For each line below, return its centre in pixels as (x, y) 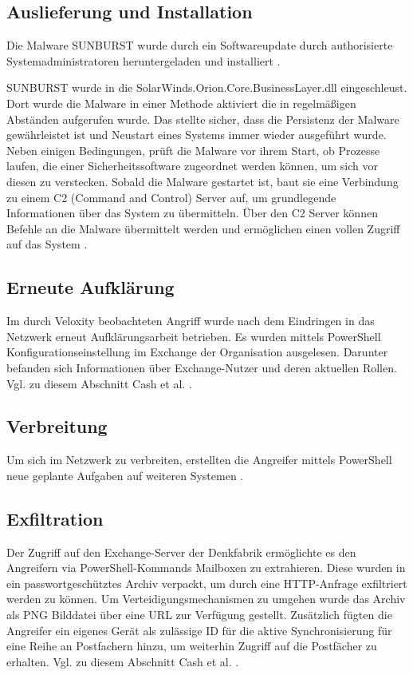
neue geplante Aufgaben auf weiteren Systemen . (125, 475)
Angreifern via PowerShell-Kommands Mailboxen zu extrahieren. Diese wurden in (206, 568)
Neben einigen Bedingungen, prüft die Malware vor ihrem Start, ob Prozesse (193, 150)
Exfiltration (55, 518)
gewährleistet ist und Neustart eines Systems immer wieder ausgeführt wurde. (197, 135)
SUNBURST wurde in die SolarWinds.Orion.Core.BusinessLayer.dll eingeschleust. (207, 87)
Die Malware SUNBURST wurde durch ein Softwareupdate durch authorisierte (200, 45)
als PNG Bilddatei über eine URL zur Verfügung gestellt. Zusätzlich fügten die (199, 615)
